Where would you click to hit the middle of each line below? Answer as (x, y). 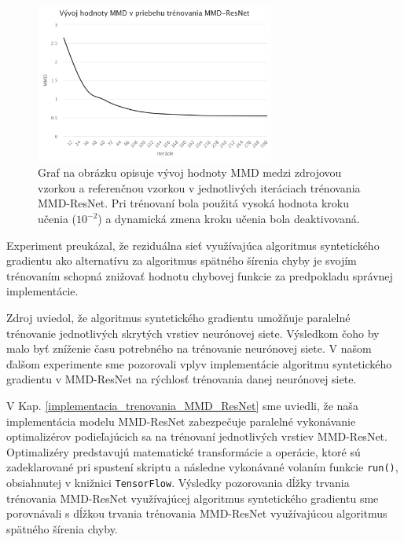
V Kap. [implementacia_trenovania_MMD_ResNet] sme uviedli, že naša (182, 405)
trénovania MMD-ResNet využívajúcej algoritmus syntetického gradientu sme (193, 498)
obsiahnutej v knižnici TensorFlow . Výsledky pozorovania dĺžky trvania (178, 482)
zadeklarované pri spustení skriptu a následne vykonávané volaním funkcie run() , (202, 467)
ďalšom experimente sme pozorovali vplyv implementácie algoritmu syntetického (199, 363)
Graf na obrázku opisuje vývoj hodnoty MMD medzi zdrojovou (190, 172)
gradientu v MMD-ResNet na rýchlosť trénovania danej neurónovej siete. (182, 379)
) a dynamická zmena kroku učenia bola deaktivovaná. (229, 219)
